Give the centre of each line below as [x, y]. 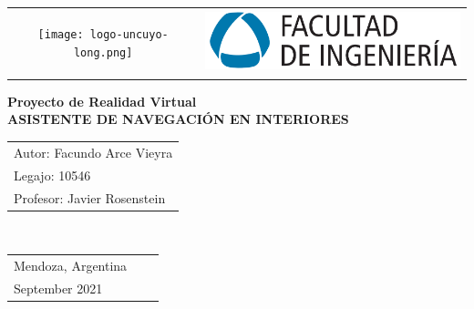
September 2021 [58, 288]
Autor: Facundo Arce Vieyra [93, 152]
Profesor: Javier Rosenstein [90, 197]
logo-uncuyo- [129, 35]
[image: [61, 35]
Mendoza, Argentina [71, 265]
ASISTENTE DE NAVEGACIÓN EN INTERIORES [178, 119]
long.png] [103, 53]
